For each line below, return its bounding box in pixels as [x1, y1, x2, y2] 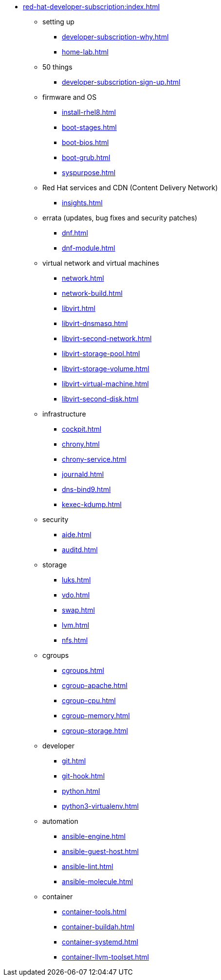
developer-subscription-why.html [62, 33, 169, 41]
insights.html [62, 199, 103, 207]
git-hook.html [62, 772, 105, 780]
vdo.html [62, 591, 90, 599]
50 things [42, 63, 73, 71]
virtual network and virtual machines [42, 259, 159, 267]
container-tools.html [62, 907, 127, 916]
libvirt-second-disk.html [62, 395, 139, 403]
